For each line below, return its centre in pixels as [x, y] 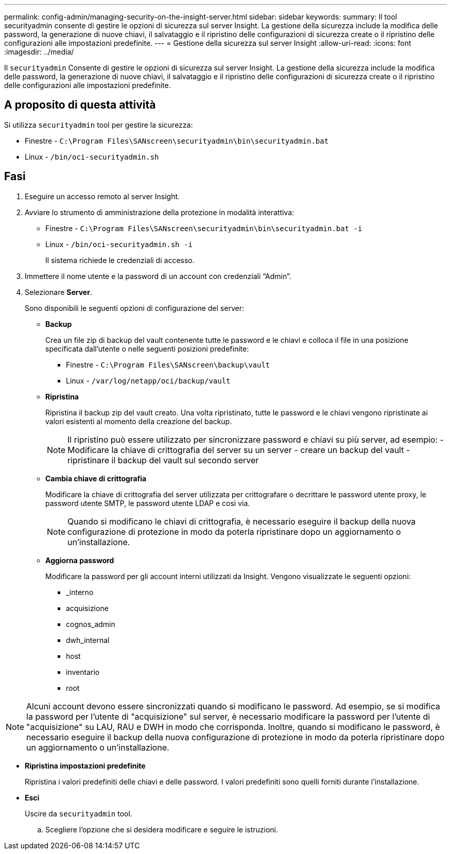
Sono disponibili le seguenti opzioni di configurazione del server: [134, 308]
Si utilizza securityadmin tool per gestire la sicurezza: [99, 125]
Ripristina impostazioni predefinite [85, 765]
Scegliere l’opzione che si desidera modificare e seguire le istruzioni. [162, 829]
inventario [83, 672]
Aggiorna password [80, 560]
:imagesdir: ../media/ [39, 52]
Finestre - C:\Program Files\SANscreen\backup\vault [168, 364]
